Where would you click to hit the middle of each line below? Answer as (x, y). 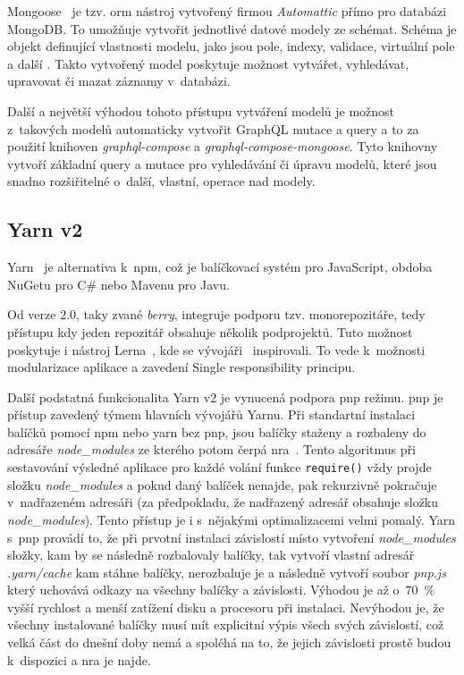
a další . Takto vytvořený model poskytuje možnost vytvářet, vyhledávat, (208, 63)
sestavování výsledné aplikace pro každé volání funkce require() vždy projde (219, 467)
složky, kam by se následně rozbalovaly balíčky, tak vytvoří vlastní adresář (211, 555)
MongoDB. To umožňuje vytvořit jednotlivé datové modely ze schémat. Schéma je (232, 28)
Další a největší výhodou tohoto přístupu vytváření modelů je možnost (201, 110)
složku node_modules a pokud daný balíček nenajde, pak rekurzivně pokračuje (222, 484)
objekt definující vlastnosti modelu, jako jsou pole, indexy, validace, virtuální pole (231, 46)
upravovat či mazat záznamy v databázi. (119, 81)
